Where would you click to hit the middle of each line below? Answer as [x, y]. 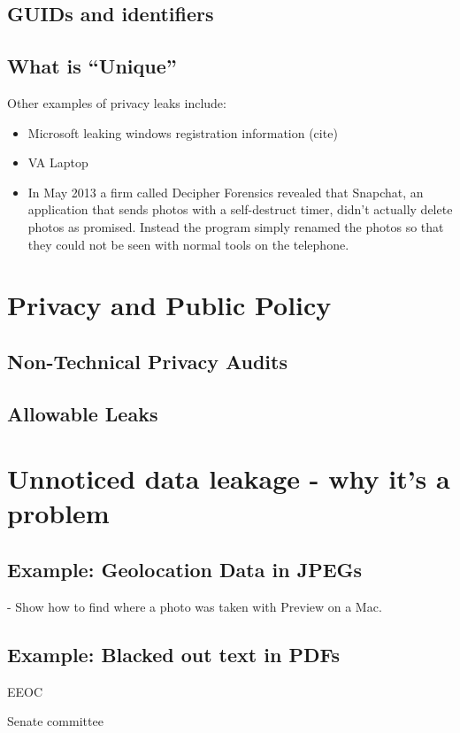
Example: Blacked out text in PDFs [174, 654]
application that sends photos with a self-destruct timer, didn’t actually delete [240, 209]
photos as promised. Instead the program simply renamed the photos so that [236, 226]
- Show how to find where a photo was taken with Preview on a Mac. [195, 606]
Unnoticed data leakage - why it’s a [229, 478]
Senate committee [55, 721]
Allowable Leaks [83, 413]
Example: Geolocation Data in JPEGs [185, 570]
